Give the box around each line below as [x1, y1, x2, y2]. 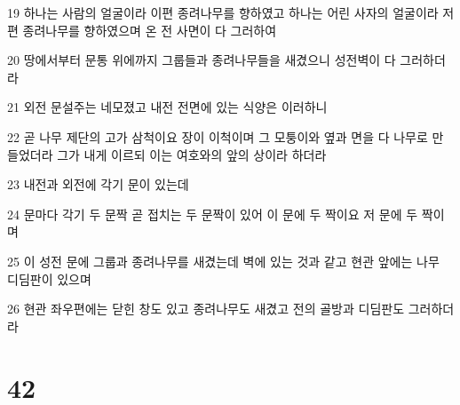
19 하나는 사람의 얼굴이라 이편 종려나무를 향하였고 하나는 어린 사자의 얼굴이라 [7, 4, 439, 21]
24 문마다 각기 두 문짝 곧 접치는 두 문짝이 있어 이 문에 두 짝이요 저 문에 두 [7, 204, 418, 223]
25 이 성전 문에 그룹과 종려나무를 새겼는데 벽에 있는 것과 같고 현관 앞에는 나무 [7, 251, 440, 270]
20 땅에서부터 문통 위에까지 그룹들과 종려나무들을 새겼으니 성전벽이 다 [7, 51, 396, 69]
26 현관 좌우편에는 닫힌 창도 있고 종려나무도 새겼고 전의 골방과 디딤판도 [7, 299, 405, 318]
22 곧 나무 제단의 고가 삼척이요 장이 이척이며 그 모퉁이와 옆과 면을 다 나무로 [7, 127, 428, 146]
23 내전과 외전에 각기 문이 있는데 [7, 175, 189, 194]
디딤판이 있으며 [7, 269, 91, 288]
